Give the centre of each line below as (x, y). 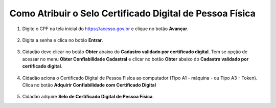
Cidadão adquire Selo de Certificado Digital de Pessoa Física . (88, 97)
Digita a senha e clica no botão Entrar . (63, 40)
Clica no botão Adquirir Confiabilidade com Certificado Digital (89, 85)
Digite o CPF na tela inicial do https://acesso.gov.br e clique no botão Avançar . (105, 29)
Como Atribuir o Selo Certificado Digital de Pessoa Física (132, 13)
